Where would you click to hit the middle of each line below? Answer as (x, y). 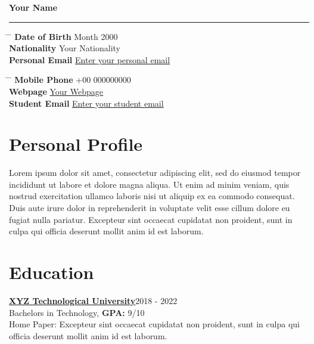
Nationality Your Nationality (65, 48)
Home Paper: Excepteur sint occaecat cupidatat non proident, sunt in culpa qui (154, 324)
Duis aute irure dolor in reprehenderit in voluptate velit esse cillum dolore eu (150, 208)
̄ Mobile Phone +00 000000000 (70, 80)
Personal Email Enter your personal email (90, 59)
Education (52, 272)
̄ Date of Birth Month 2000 (63, 36)
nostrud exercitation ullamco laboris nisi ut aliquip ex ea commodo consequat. (152, 196)
